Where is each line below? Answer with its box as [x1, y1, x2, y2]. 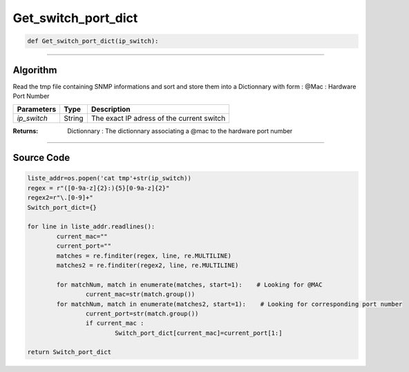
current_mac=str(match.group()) [85, 291, 196, 298]
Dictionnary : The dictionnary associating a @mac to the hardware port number [67, 127, 293, 135]
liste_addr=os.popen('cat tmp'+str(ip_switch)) [27, 175, 191, 182]
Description [91, 104, 131, 114]
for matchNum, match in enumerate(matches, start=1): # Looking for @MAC [56, 280, 323, 288]
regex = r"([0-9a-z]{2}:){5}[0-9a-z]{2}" [27, 184, 170, 192]
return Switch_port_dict [27, 349, 112, 356]
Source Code [12, 152, 70, 164]
